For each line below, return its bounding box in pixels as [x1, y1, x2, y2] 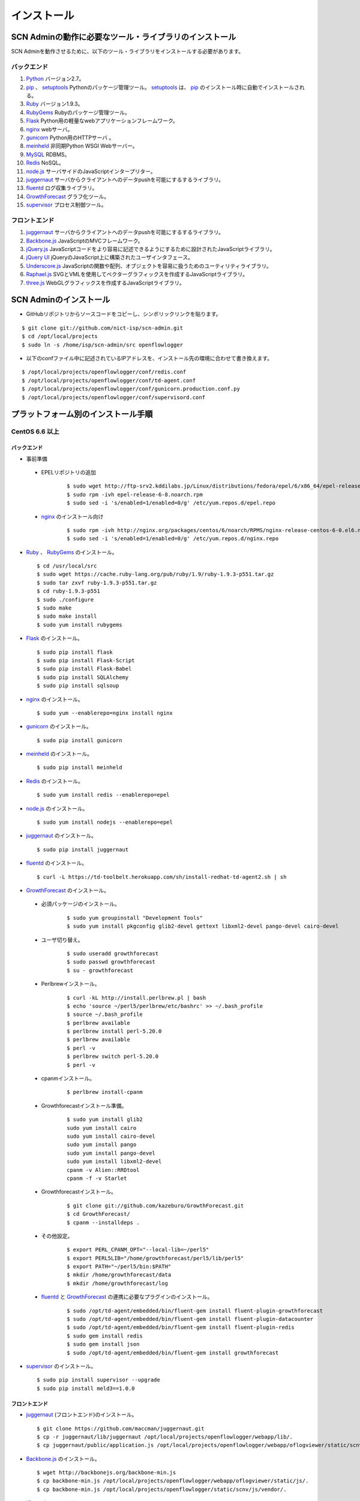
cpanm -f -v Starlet [67, 1174, 127, 1182]
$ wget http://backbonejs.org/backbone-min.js [37, 1469, 176, 1476]
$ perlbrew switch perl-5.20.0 [67, 1053, 159, 1060]
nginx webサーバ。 [26, 125, 73, 133]
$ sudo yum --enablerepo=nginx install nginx [37, 709, 173, 716]
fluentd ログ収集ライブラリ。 [26, 184, 98, 192]
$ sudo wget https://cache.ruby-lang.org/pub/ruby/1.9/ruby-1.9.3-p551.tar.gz [37, 571, 274, 578]
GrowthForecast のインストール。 [26, 887, 109, 894]
